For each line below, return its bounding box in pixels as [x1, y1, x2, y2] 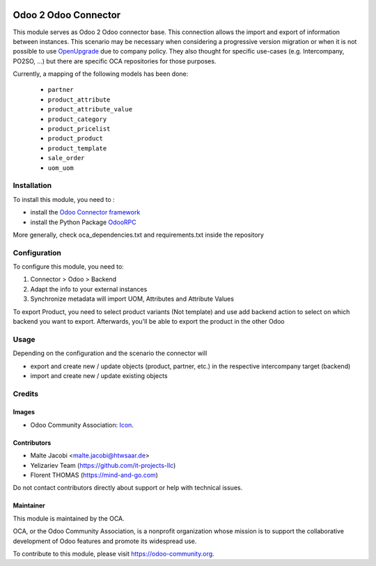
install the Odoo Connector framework [30, 208, 141, 217]
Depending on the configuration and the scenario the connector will [13, 349, 207, 358]
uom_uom [47, 164, 75, 172]
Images [13, 408, 35, 416]
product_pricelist [47, 125, 111, 133]
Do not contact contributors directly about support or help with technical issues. [13, 484, 243, 492]
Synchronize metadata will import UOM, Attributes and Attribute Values [30, 294, 235, 303]
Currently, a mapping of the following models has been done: [13, 70, 189, 78]
